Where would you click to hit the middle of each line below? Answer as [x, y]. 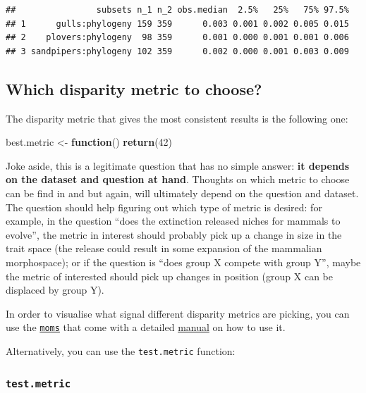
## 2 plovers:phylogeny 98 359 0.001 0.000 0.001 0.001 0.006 [177, 38]
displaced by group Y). [55, 290]
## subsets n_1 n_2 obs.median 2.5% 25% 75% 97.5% [177, 10]
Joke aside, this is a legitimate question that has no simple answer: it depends [178, 165]
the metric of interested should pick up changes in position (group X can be [169, 276]
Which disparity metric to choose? [134, 88]
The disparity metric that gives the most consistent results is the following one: [177, 118]
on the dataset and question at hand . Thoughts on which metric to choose [178, 179]
